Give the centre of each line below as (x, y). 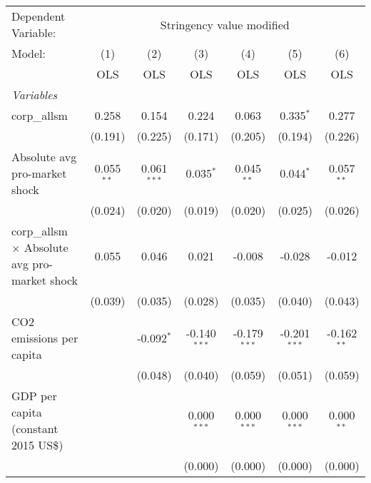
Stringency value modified (225, 24)
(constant (35, 428)
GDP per (34, 396)
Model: (29, 53)
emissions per (45, 338)
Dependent (39, 16)
